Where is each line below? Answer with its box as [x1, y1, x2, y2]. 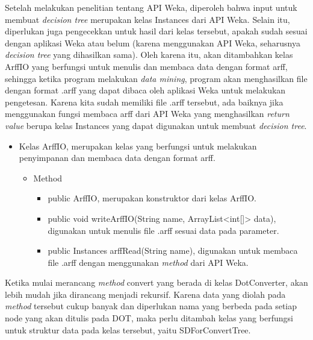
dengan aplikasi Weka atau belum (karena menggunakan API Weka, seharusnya [5, 36, 300, 49]
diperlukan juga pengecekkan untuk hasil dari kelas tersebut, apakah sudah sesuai [5, 25, 308, 37]
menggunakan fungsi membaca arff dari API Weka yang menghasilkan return [5, 107, 290, 120]
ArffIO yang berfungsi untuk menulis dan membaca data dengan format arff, [5, 60, 288, 72]
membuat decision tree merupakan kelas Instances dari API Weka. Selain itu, [5, 13, 290, 25]
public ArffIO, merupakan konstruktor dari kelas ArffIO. [48, 192, 256, 204]
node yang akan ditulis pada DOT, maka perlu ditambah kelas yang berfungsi [5, 312, 293, 324]
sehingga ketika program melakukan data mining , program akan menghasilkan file [5, 72, 308, 84]
